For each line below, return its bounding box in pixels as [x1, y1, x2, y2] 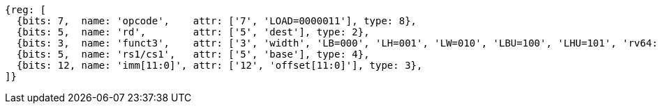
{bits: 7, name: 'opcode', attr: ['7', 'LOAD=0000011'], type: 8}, [16, 15, 417, 26]
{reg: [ [5, 4, 47, 15]
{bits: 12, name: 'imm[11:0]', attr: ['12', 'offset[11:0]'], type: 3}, [16, 60, 423, 71]
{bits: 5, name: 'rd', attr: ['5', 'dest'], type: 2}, [16, 26, 370, 37]
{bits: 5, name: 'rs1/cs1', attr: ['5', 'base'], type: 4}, [16, 49, 370, 60]
